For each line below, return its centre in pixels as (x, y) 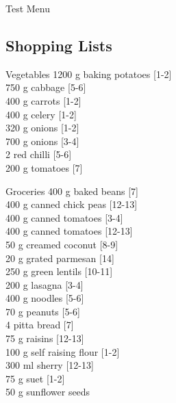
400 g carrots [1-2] (43, 100)
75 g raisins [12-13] (45, 338)
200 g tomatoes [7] (44, 167)
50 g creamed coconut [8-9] (62, 244)
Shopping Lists (59, 45)
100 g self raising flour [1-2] (63, 351)
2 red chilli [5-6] (39, 154)
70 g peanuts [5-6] (43, 311)
